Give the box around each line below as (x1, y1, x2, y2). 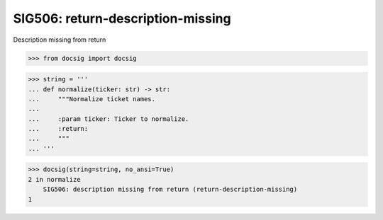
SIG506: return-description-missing (13, 11, 231, 26)
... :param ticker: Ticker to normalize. (28, 115, 189, 123)
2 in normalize (28, 175, 81, 183)
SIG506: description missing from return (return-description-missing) (43, 185, 298, 194)
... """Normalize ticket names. (28, 95, 156, 103)
